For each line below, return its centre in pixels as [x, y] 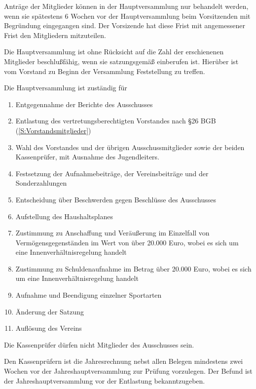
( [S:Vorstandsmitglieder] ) [53, 130]
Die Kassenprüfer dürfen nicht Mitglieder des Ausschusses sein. [99, 344]
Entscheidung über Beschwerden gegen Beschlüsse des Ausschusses [116, 199]
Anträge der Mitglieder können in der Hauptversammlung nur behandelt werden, [126, 6]
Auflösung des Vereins [49, 328]
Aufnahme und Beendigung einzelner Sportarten [89, 295]
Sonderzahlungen [41, 183]
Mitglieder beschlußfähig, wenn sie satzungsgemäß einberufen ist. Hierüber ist [121, 61]
